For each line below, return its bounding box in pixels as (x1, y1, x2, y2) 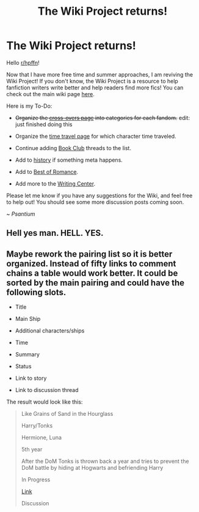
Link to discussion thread (15, 386, 79, 394)
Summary (15, 351, 40, 358)
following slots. (6, 287, 67, 298)
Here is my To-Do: (6, 102, 52, 110)
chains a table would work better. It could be (6, 268, 178, 278)
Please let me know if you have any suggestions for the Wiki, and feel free (6, 192, 193, 199)
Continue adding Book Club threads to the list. (15, 144, 131, 151)
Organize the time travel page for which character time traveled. (15, 132, 176, 140)
